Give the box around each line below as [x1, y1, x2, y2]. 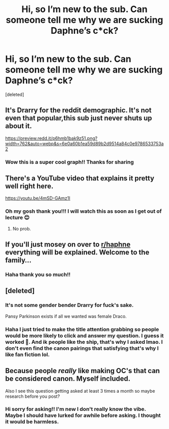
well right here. [5, 182, 54, 191]
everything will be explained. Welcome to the [5, 248, 149, 257]
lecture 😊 [5, 214, 30, 221]
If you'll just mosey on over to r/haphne [5, 240, 131, 249]
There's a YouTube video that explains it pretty [5, 174, 154, 182]
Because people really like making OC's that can [5, 366, 160, 375]
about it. [5, 122, 32, 131]
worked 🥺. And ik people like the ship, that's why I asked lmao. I [5, 338, 163, 345]
